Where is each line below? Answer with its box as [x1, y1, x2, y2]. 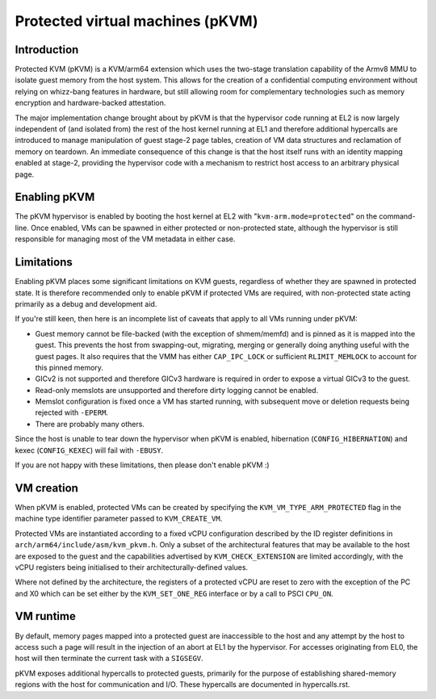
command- [379, 211, 416, 221]
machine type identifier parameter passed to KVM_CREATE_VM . [15, 513, 223, 524]
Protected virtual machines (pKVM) [15, 12, 258, 30]
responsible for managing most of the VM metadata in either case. [15, 234, 236, 244]
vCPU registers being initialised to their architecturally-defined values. [15, 562, 249, 572]
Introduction [15, 43, 79, 57]
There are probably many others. [35, 419, 145, 429]
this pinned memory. [35, 362, 104, 372]
